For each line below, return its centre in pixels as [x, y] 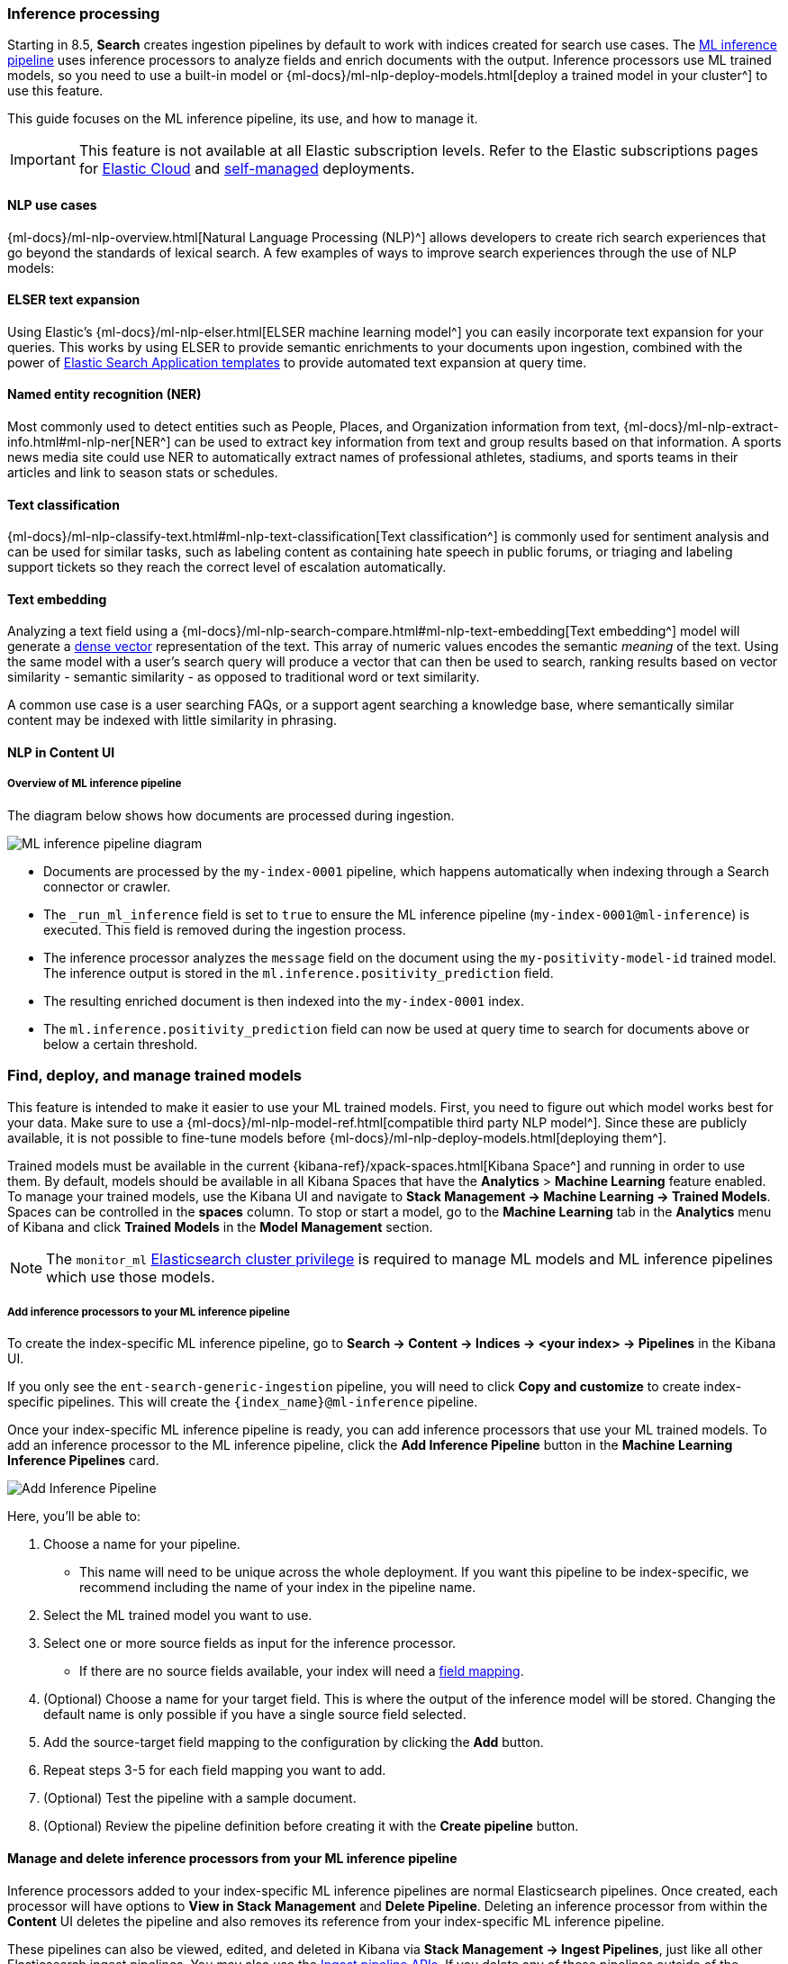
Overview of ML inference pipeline [95, 784]
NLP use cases [52, 204]
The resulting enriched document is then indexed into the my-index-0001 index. [284, 1000]
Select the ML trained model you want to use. [178, 1616]
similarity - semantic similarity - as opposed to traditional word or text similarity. [244, 677]
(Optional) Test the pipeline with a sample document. [200, 1798]
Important [43, 160]
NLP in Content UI [61, 753]
